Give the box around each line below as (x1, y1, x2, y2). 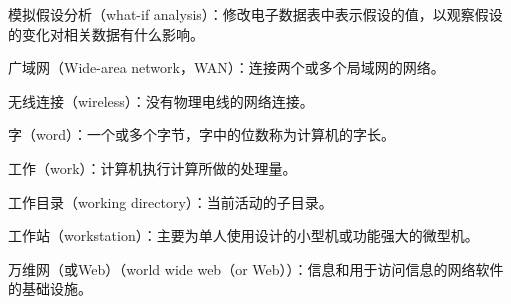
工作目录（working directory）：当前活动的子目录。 (8, 191, 333, 212)
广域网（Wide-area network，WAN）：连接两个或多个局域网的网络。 (8, 57, 445, 78)
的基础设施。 (8, 278, 92, 299)
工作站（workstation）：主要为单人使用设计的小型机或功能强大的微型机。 (8, 225, 479, 246)
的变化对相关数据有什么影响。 (8, 23, 204, 44)
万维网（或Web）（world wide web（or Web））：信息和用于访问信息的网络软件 (8, 258, 504, 279)
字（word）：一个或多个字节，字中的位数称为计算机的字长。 (8, 124, 395, 145)
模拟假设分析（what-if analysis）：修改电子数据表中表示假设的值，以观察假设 (8, 4, 503, 24)
